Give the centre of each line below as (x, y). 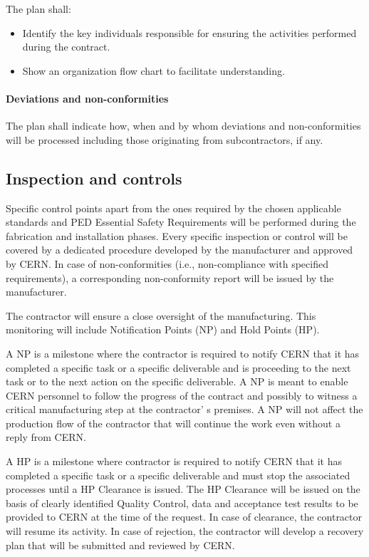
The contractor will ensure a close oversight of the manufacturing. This (161, 315)
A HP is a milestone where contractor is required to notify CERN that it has (174, 461)
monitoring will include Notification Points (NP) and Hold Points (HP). (163, 329)
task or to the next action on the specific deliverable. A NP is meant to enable (177, 381)
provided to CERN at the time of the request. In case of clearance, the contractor (184, 517)
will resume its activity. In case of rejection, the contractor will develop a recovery (185, 531)
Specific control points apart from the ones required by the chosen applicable (173, 208)
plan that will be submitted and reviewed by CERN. (120, 545)
